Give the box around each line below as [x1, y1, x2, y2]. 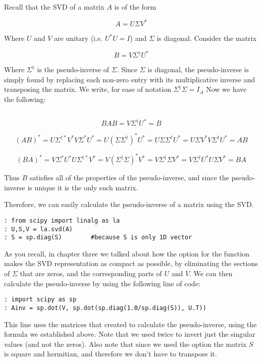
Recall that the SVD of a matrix [4, 2, 104, 12]
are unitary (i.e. [54, 33, 103, 43]
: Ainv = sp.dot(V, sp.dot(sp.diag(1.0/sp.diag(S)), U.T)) [4, 304, 206, 312]
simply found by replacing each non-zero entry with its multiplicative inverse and [4, 74, 255, 84]
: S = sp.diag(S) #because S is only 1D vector [4, 234, 192, 241]
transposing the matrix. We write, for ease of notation [4, 84, 171, 94]
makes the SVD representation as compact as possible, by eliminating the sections [4, 258, 258, 269]
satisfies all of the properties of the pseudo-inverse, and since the [29, 172, 229, 183]
